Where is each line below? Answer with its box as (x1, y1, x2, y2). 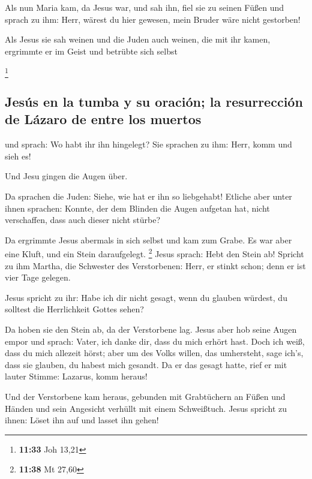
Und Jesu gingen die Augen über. (5, 170, 128, 182)
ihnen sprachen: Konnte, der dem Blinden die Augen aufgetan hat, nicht (5, 201, 270, 214)
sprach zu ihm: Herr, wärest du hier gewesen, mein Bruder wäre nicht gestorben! (5, 13, 301, 25)
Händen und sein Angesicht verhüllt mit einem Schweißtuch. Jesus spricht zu (5, 402, 287, 414)
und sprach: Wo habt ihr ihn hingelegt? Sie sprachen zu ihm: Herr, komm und (5, 138, 292, 150)
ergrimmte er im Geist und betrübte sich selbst (5, 44, 178, 57)
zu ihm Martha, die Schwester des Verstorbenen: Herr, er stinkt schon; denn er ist (5, 259, 306, 272)
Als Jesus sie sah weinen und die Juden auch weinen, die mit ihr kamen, (5, 33, 271, 46)
